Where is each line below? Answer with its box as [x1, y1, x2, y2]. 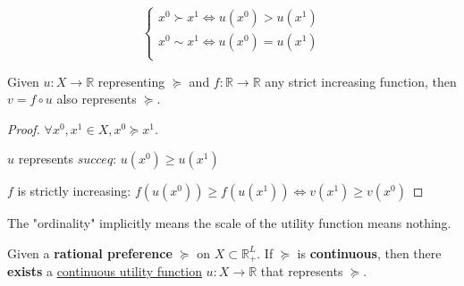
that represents [260, 262, 343, 281]
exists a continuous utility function [7, 262, 202, 281]
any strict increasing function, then [265, 71, 457, 90]
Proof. [7, 119, 40, 138]
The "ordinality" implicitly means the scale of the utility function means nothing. [7, 214, 451, 232]
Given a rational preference [7, 243, 173, 262]
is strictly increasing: [17, 181, 131, 200]
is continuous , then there [297, 243, 442, 262]
